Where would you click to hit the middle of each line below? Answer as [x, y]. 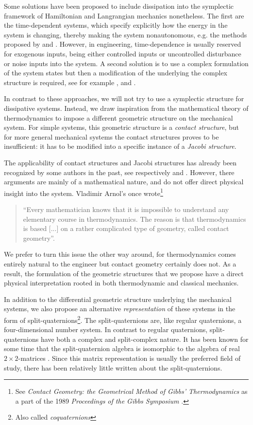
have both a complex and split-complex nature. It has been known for [144, 339]
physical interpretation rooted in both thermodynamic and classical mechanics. [121, 283]
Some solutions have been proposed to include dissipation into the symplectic [119, 6]
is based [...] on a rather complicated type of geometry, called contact [126, 228]
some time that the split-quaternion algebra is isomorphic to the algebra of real [122, 348]
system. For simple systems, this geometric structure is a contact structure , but [122, 127]
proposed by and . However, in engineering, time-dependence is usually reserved [123, 44]
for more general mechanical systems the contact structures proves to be [111, 136]
